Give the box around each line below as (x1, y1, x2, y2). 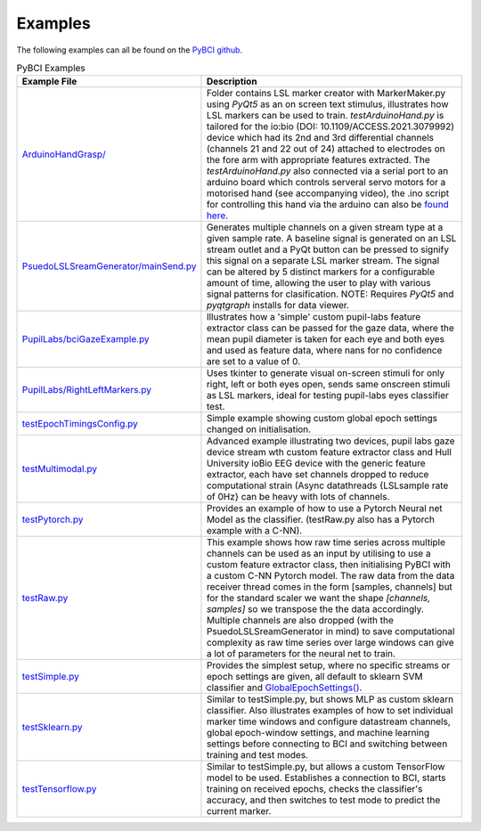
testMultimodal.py (21, 463, 98, 476)
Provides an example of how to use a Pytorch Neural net (206, 502, 443, 515)
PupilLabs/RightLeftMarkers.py (21, 384, 151, 396)
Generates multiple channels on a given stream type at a (206, 221, 444, 233)
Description (206, 76, 257, 88)
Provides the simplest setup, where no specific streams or (206, 659, 451, 672)
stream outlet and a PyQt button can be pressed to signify (206, 243, 450, 256)
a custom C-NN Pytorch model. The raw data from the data (206, 570, 455, 583)
